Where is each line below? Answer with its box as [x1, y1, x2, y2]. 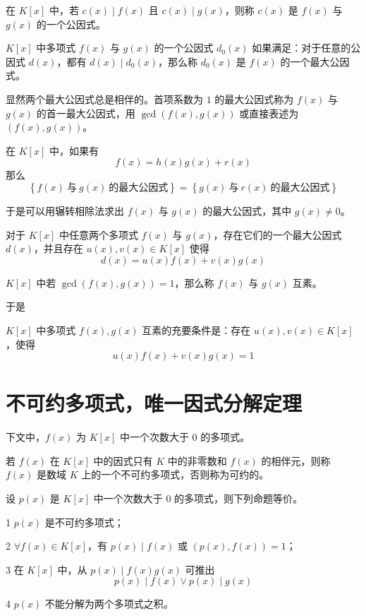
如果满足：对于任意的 [252, 40, 351, 55]
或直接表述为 [239, 105, 299, 120]
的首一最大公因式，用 [36, 105, 135, 120]
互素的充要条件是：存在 [142, 322, 251, 337]
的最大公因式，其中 [202, 203, 292, 218]
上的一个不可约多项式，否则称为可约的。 [81, 467, 269, 482]
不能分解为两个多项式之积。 [44, 596, 173, 611]
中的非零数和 [167, 453, 227, 468]
